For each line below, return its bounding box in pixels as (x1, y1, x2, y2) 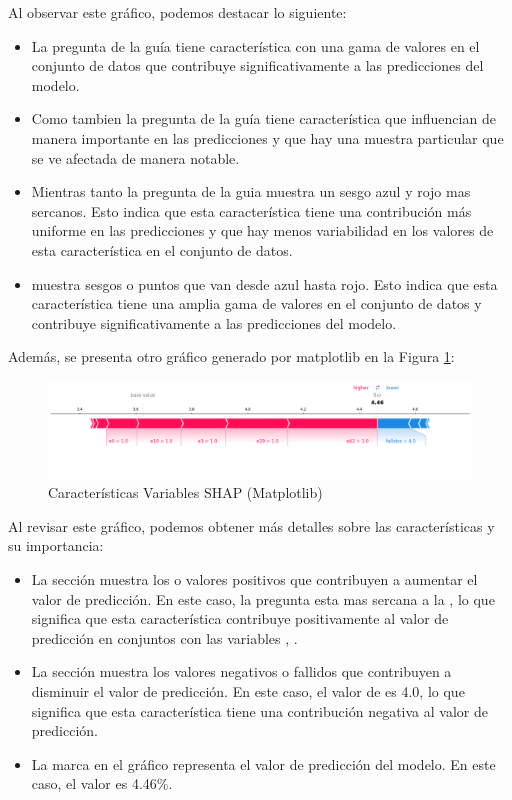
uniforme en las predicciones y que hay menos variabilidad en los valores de (31, 220, 494, 241)
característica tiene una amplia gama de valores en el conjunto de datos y (31, 293, 482, 314)
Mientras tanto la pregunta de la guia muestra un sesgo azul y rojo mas (31, 181, 471, 202)
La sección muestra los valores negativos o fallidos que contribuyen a (31, 661, 452, 682)
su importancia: (8, 535, 104, 556)
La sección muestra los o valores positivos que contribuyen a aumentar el (31, 569, 478, 589)
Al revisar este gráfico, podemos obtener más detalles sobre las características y (8, 515, 495, 536)
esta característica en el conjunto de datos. (31, 239, 293, 260)
